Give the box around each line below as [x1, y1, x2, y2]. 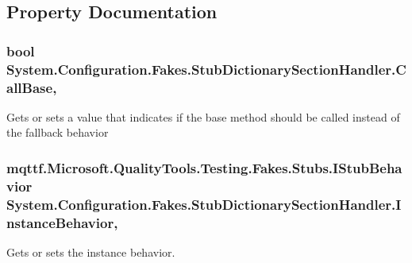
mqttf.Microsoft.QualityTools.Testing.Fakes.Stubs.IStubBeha [6, 157, 402, 177]
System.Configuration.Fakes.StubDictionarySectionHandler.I [6, 194, 402, 214]
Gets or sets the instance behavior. [6, 244, 175, 261]
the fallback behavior [6, 124, 109, 141]
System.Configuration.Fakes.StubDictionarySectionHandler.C [6, 59, 406, 79]
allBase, [6, 77, 57, 97]
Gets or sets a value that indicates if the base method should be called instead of [6, 108, 400, 125]
